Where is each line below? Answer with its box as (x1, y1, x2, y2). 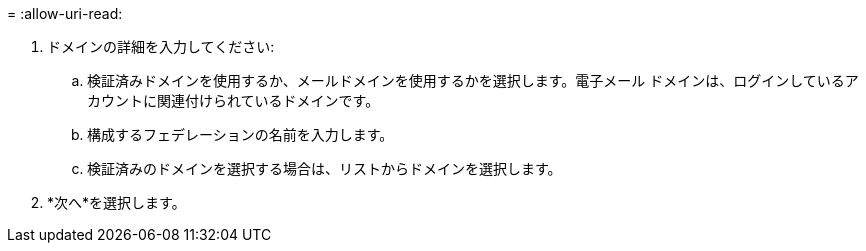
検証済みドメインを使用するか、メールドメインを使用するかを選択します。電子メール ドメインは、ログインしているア (87, 72, 859, 89)
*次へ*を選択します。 (47, 194, 186, 211)
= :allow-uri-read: (7, 5, 123, 22)
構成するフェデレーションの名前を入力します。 (87, 126, 394, 143)
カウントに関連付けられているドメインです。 (87, 92, 380, 109)
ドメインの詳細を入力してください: (47, 38, 275, 55)
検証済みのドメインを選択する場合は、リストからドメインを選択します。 (87, 160, 562, 177)
